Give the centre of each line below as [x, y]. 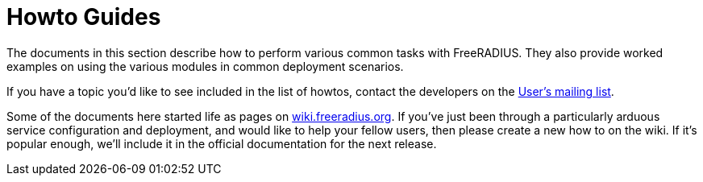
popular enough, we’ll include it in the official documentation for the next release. [222, 143]
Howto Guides [84, 17]
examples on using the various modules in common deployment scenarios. [205, 66]
